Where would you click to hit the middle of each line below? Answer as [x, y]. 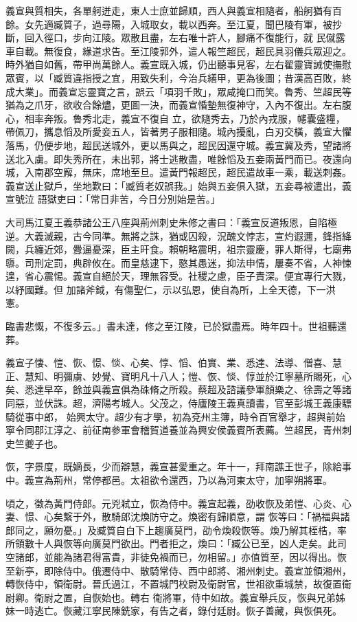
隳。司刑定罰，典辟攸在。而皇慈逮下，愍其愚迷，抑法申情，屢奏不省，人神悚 [178, 262]
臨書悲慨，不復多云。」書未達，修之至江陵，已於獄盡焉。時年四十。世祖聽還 [176, 326]
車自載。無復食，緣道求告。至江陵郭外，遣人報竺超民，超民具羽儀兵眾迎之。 [178, 51]
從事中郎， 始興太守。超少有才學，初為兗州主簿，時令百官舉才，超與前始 [180, 416]
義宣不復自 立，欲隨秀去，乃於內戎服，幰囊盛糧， [233, 118]
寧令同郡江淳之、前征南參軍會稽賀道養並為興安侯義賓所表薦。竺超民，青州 [174, 430]
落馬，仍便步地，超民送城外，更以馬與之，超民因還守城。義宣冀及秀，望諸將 [178, 145]
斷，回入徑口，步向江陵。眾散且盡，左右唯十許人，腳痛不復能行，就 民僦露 [175, 37]
